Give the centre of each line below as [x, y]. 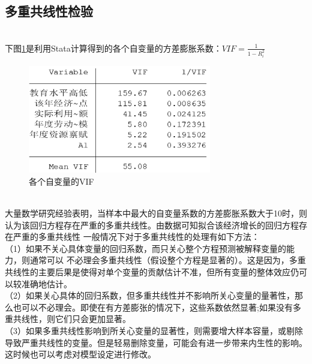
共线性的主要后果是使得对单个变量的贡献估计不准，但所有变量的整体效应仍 [152, 272]
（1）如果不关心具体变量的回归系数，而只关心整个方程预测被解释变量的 [145, 248]
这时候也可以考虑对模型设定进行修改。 [80, 354]
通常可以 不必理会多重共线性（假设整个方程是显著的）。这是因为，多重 [168, 260]
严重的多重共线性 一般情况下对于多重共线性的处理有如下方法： [136, 237]
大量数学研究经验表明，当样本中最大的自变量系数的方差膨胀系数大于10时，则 [156, 213]
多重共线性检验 [49, 11]
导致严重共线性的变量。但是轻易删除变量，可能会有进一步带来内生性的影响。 [156, 342]
